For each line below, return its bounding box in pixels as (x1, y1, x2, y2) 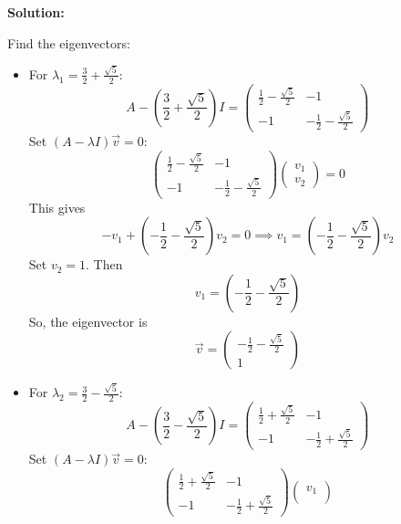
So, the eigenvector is (28, 311, 148, 330)
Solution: (7, 3, 65, 21)
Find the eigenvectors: (7, 33, 130, 52)
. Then (86, 255, 123, 274)
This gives (28, 197, 86, 216)
